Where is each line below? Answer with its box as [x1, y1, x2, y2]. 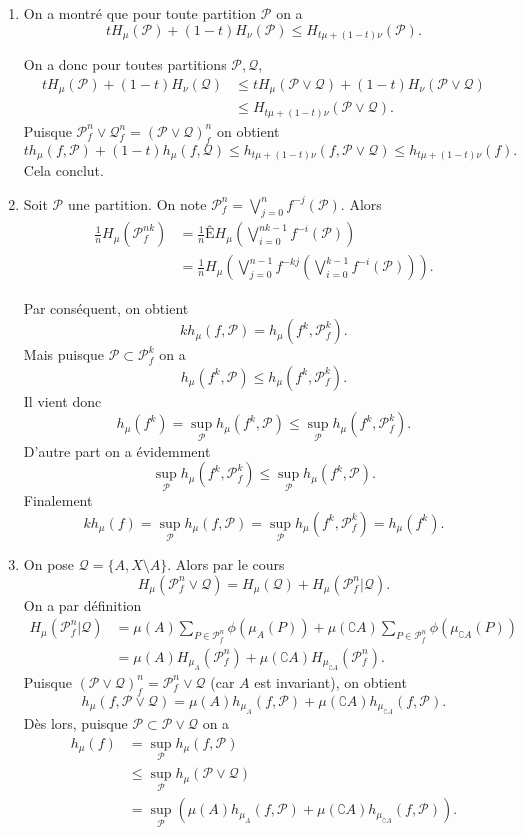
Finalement [23, 490, 93, 511]
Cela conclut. [23, 160, 104, 181]
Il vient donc [23, 390, 102, 411]
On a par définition [23, 594, 142, 615]
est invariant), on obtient [254, 671, 407, 692]
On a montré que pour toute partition [23, 3, 257, 23]
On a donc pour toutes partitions [23, 54, 227, 75]
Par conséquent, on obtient [23, 297, 189, 318]
